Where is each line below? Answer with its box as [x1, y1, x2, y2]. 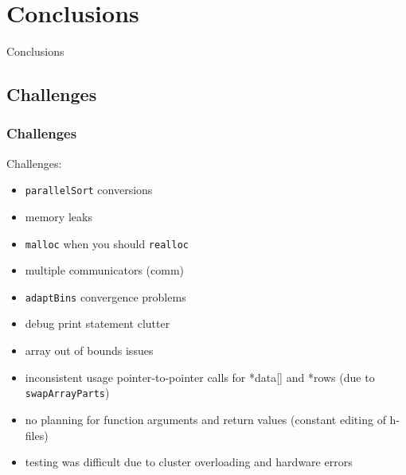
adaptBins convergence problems [25, 288, 186, 305]
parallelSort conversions [25, 181, 153, 198]
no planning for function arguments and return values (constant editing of [25, 411, 386, 427]
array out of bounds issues [25, 342, 154, 359]
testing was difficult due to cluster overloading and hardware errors [25, 454, 353, 470]
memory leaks [25, 208, 92, 224]
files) [25, 426, 49, 443]
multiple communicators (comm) [25, 262, 185, 278]
